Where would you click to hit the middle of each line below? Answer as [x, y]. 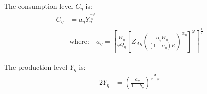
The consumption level [39, 6]
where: [79, 42]
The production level [36, 67]
